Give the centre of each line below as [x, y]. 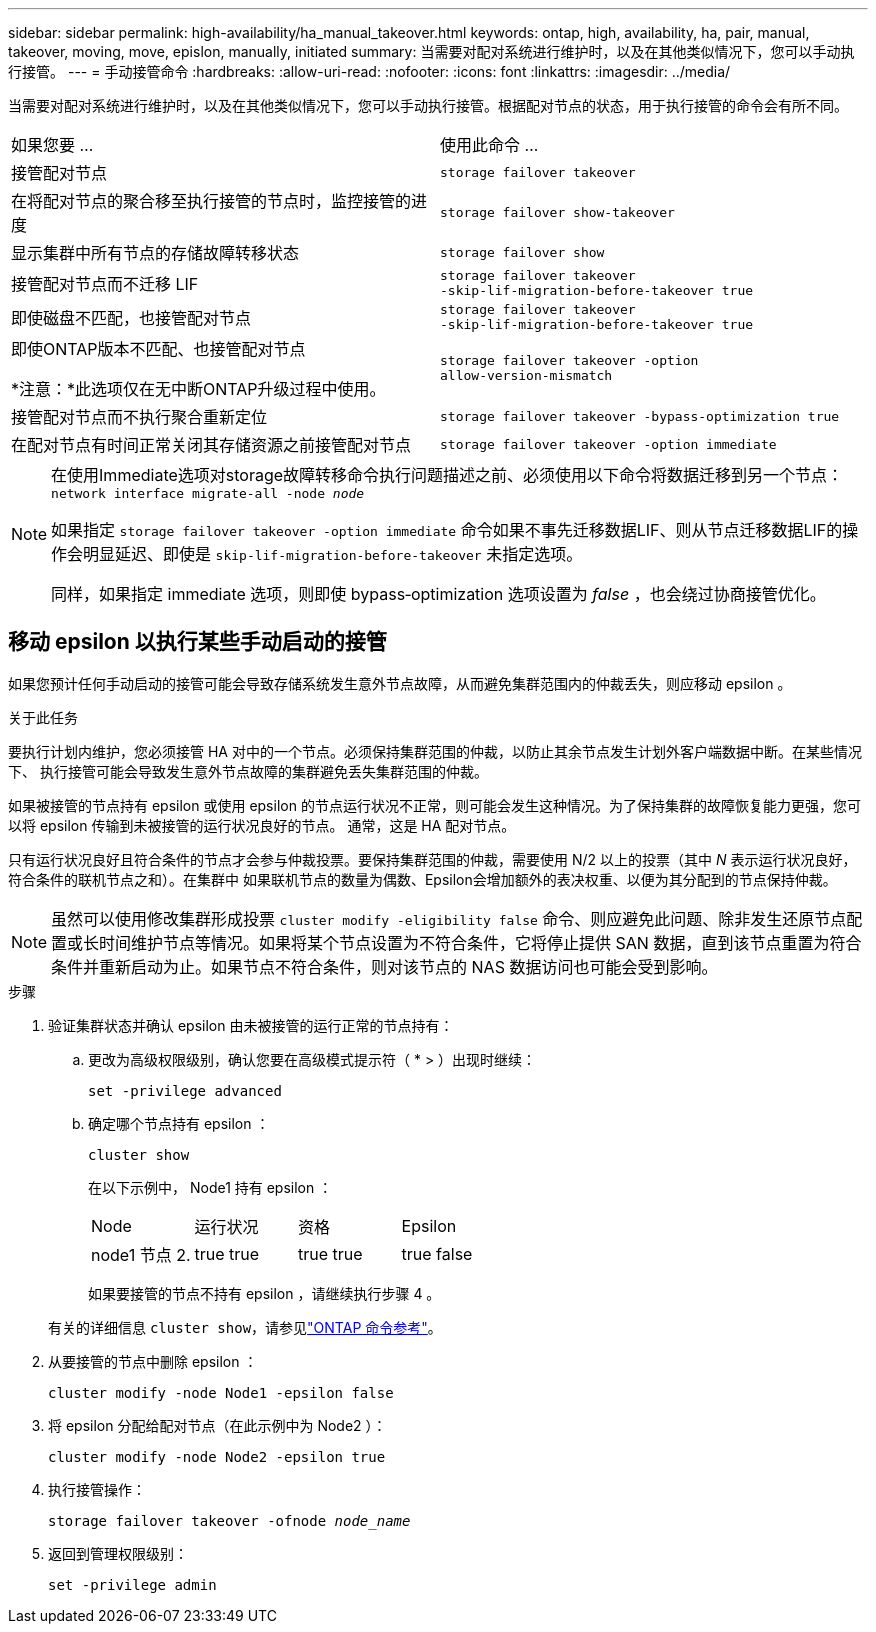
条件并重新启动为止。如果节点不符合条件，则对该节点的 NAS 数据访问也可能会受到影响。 [384, 966]
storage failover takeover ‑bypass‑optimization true [640, 416]
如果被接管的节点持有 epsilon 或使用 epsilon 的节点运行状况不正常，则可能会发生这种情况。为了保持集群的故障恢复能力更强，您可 [434, 805]
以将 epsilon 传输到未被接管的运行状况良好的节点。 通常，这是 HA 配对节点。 [262, 825]
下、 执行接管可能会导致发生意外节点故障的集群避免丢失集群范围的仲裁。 [248, 771]
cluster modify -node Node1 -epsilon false [221, 1392]
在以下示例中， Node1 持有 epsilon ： [210, 1187]
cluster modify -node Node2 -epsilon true [217, 1456]
